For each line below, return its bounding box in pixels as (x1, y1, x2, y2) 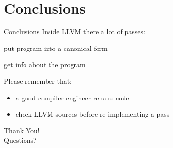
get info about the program (4, 59, 86, 70)
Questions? (4, 135, 37, 145)
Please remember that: (4, 75, 72, 86)
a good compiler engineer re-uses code (15, 92, 129, 102)
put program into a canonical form (4, 43, 108, 53)
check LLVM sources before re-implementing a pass (15, 109, 170, 119)
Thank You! (4, 125, 40, 135)
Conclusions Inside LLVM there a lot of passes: (4, 26, 145, 37)
